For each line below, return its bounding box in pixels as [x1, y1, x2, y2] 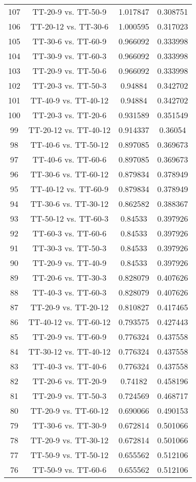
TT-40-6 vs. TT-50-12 [30, 139, 109, 150]
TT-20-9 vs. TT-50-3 [32, 390, 107, 401]
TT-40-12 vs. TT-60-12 [28, 316, 111, 328]
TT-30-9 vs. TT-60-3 [32, 50, 107, 62]
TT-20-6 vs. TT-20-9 [32, 375, 107, 387]
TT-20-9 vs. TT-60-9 [32, 331, 107, 342]
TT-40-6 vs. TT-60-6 [32, 153, 107, 165]
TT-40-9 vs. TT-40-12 [30, 94, 109, 106]
